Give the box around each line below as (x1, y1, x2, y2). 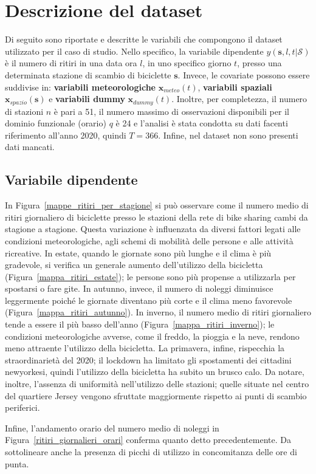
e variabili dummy (49, 92, 125, 105)
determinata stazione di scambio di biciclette (5, 68, 171, 81)
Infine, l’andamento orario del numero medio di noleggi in (5, 421, 219, 434)
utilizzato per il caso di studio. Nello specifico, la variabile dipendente (5, 44, 264, 57)
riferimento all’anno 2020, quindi (5, 128, 126, 141)
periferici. (5, 401, 40, 414)
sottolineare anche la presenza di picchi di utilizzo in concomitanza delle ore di (5, 445, 297, 458)
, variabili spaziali (197, 80, 272, 93)
